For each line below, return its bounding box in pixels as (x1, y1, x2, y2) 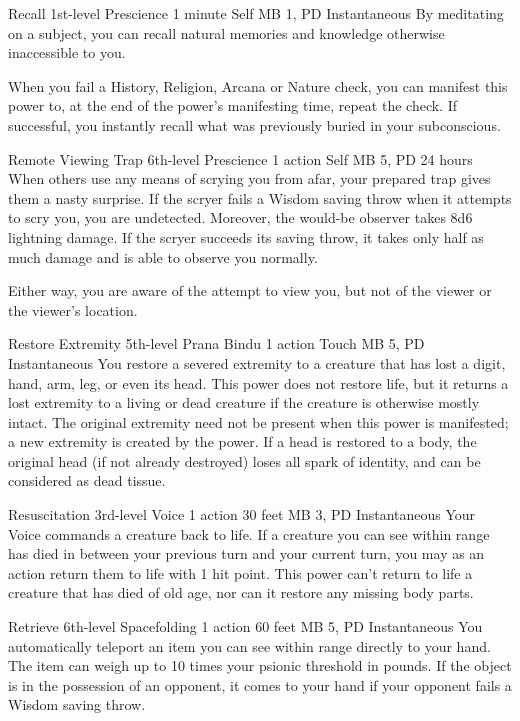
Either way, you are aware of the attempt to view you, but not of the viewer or (8, 280, 492, 301)
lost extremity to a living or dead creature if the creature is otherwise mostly (8, 392, 480, 413)
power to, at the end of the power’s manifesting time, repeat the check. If (8, 95, 458, 116)
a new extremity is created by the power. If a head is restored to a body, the (8, 431, 477, 452)
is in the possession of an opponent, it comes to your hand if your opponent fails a (8, 674, 512, 695)
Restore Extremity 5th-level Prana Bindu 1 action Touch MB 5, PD (8, 333, 425, 354)
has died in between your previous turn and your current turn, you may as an (8, 543, 485, 564)
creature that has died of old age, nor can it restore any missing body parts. (8, 582, 474, 603)
